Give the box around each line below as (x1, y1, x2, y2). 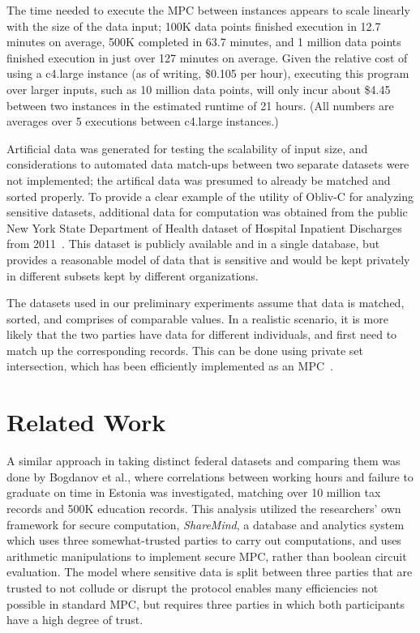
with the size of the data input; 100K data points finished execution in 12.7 (6, 17, 381, 34)
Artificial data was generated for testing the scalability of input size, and (6, 139, 368, 156)
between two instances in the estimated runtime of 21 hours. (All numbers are (6, 96, 394, 113)
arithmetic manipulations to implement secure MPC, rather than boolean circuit (6, 547, 407, 564)
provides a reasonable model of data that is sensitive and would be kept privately (6, 250, 410, 267)
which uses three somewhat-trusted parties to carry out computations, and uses (6, 532, 401, 549)
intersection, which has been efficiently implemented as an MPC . (6, 357, 333, 374)
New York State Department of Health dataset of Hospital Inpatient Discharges (6, 219, 402, 236)
